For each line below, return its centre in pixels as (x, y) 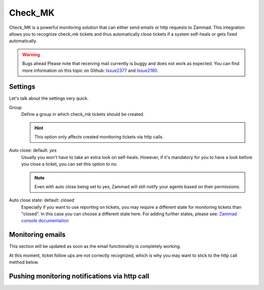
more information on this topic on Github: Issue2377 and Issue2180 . (90, 70)
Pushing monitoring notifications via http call (79, 276)
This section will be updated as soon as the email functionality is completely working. (95, 246)
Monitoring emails (37, 235)
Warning (31, 54)
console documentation (45, 221)
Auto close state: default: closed (42, 200)
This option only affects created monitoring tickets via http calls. (99, 136)
